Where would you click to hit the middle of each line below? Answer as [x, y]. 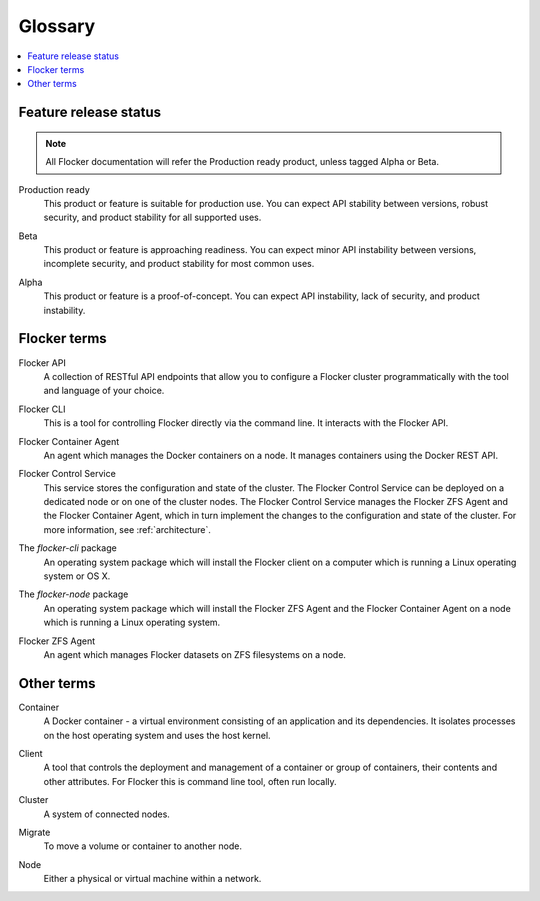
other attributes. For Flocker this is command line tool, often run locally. [190, 781]
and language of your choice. [104, 391]
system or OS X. [77, 576]
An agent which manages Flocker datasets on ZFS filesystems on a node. [195, 654]
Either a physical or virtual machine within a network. [152, 879]
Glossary [57, 26]
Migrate [34, 832]
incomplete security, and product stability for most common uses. [179, 264]
